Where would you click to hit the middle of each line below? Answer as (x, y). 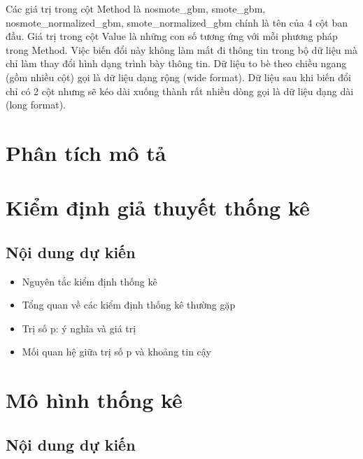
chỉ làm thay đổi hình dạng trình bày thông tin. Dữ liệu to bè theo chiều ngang (176, 63)
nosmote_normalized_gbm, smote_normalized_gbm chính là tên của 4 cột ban (177, 22)
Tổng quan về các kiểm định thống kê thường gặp (129, 305)
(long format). (36, 105)
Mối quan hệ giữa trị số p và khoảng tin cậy (116, 352)
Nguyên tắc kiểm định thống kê (90, 281)
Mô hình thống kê (94, 400)
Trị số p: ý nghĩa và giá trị (79, 328)
